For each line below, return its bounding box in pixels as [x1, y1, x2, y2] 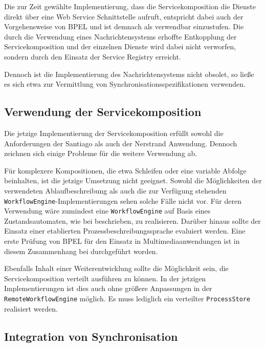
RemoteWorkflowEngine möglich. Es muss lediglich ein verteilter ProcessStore [4, 293, 251, 303]
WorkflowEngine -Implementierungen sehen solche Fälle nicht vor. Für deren [4, 195, 241, 206]
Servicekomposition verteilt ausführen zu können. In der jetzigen [4, 273, 206, 283]
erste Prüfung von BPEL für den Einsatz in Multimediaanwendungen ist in [4, 236, 240, 246]
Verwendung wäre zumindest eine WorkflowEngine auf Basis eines [4, 205, 211, 216]
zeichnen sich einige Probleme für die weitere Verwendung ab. [4, 148, 197, 159]
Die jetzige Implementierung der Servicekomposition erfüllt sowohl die [4, 127, 224, 138]
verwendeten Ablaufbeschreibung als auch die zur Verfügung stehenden [4, 185, 227, 196]
